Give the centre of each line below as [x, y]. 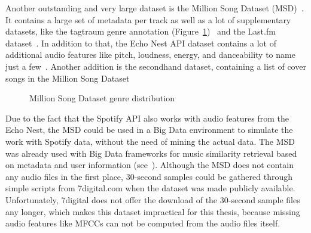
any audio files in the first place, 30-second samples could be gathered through [149, 176]
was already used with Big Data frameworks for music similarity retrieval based [151, 153]
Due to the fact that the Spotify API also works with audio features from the [147, 118]
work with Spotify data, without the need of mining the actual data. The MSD [150, 141]
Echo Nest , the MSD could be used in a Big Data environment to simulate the [149, 130]
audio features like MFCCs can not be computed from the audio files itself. [143, 223]
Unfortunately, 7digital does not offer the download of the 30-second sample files [153, 199]
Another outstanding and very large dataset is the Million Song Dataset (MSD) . [155, 8]
